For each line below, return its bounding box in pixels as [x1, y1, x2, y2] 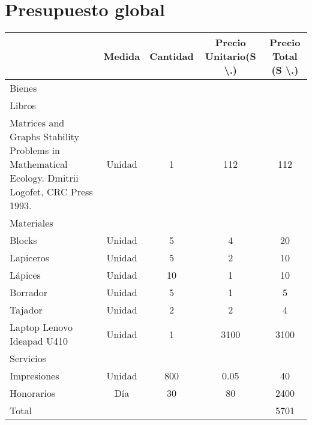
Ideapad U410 [10, 334, 68, 348]
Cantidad [149, 49, 194, 64]
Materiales [10, 216, 53, 230]
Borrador [10, 285, 48, 300]
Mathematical [10, 157, 68, 171]
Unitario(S [205, 49, 256, 64]
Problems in [10, 143, 60, 158]
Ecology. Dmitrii [10, 171, 79, 185]
